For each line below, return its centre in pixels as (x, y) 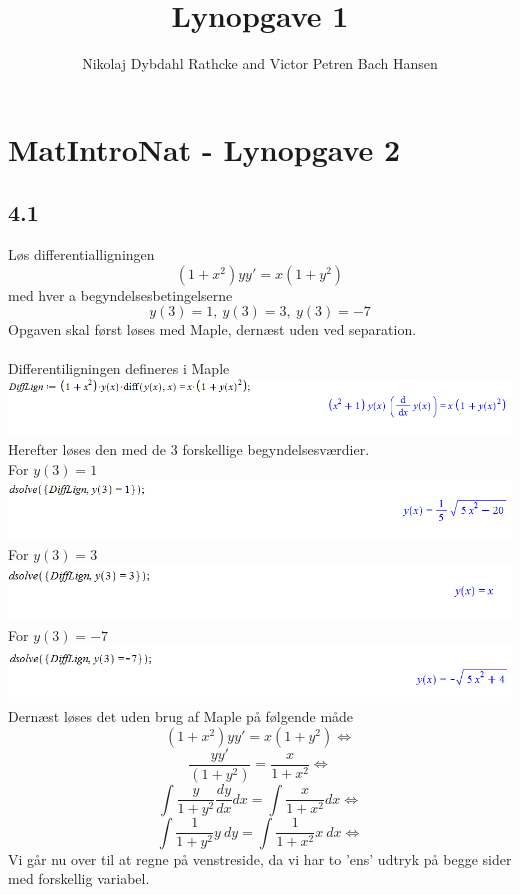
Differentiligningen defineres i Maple (119, 368)
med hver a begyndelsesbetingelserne (120, 294)
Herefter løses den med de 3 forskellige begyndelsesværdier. (189, 449)
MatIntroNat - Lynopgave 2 (204, 148)
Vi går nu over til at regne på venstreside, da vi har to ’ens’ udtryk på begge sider (260, 858)
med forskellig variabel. (79, 878)
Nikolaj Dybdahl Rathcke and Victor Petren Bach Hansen (260, 63)
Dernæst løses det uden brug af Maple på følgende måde (181, 716)
